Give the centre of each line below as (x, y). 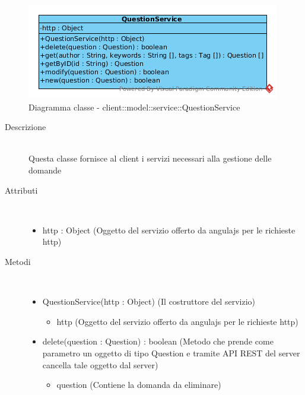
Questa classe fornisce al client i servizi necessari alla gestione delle (150, 158)
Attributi (21, 190)
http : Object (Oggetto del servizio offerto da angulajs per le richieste (169, 230)
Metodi (18, 261)
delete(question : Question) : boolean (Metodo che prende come (158, 341)
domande (45, 170)
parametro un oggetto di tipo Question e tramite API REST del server (171, 353)
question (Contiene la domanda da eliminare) (139, 385)
